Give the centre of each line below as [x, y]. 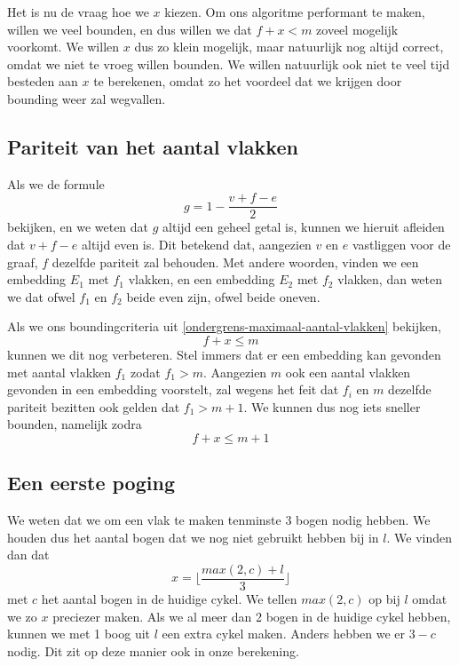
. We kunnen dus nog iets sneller [332, 406]
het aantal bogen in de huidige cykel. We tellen [169, 599]
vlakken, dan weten [390, 279]
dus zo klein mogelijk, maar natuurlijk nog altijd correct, [289, 47]
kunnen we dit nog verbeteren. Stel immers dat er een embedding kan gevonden [224, 354]
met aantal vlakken [59, 372]
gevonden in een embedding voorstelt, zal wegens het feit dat [173, 389]
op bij [384, 599]
